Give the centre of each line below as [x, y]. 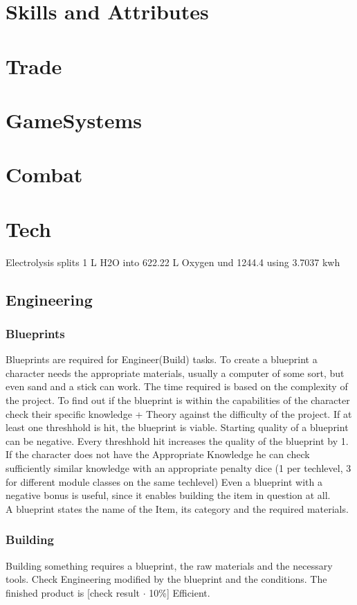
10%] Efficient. [180, 592]
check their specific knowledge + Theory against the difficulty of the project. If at [179, 413]
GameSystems [74, 120]
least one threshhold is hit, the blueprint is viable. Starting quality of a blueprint [177, 427]
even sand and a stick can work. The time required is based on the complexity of [177, 386]
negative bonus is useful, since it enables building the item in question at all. [168, 495]
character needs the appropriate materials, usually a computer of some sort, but [175, 372]
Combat [44, 174]
